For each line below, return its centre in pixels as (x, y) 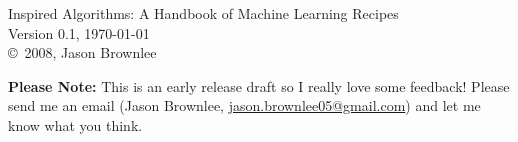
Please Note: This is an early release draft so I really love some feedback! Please (259, 85)
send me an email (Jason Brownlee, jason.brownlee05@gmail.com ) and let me (244, 105)
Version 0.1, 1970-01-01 (79, 32)
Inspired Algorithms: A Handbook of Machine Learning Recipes (203, 13)
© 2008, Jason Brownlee (82, 52)
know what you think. (75, 124)
